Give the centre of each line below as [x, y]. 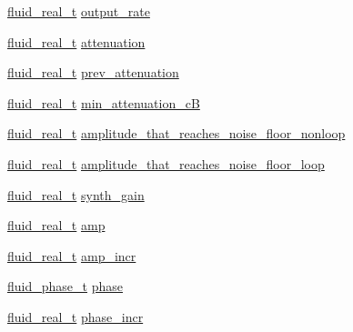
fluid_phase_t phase [65, 286]
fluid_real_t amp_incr [72, 255]
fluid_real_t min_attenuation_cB [104, 102]
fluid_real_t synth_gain [76, 194]
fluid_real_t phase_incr [76, 316]
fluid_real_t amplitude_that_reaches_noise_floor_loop [166, 163]
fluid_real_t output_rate [79, 11]
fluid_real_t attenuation [76, 41]
